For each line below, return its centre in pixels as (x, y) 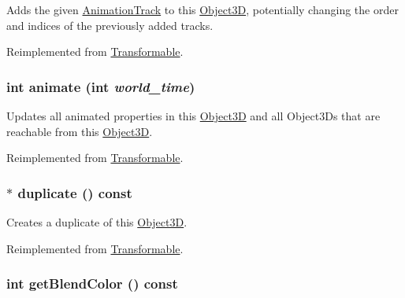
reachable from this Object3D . (80, 131)
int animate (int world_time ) (101, 86)
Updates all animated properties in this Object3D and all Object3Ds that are (193, 116)
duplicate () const (75, 192)
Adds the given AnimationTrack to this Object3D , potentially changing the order (202, 9)
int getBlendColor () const (92, 283)
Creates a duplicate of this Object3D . (97, 222)
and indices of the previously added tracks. (110, 25)
